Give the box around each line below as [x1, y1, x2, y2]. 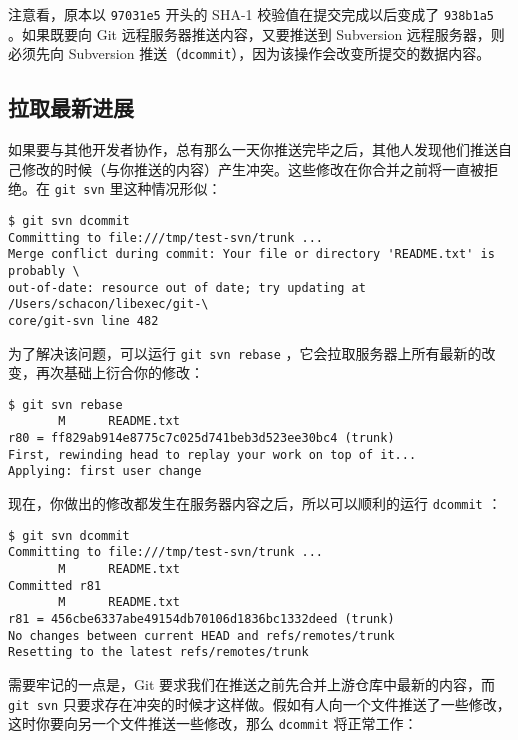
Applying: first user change [8, 464, 202, 479]
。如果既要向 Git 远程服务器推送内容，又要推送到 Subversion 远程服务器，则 [8, 23, 505, 44]
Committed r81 [8, 578, 102, 593]
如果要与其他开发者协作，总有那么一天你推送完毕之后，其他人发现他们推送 [8, 139, 498, 160]
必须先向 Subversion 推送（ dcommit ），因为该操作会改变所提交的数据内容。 [8, 43, 491, 64]
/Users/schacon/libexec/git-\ [8, 297, 209, 312]
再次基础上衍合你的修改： [35, 362, 204, 383]
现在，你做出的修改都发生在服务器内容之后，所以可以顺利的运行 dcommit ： [8, 493, 502, 514]
